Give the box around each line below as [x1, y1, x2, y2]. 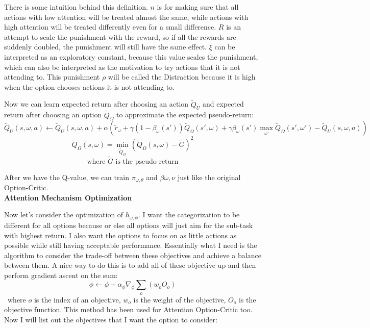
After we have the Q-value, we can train [4, 171, 130, 182]
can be [214, 41, 235, 52]
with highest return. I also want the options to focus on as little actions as [4, 230, 237, 240]
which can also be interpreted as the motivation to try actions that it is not [4, 61, 240, 72]
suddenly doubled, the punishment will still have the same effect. [4, 41, 207, 52]
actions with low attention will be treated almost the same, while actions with [4, 11, 249, 22]
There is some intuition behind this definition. [4, 2, 148, 12]
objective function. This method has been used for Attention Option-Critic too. [4, 304, 253, 315]
